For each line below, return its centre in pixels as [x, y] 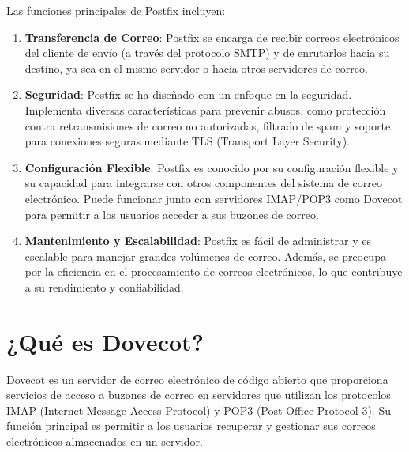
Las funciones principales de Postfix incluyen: [116, 10]
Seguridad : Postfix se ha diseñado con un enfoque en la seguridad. [188, 94]
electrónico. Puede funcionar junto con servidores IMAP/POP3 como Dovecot [214, 198]
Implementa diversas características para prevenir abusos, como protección [205, 109]
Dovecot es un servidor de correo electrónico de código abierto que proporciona [197, 379]
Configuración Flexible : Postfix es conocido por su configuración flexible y [212, 167]
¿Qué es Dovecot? [105, 341]
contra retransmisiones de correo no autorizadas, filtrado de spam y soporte [208, 125]
